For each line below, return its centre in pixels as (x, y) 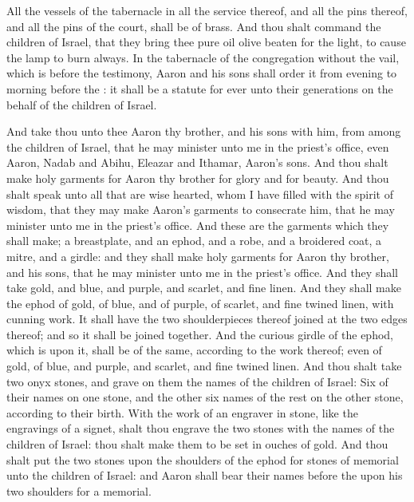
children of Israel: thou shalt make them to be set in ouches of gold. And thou (197, 444)
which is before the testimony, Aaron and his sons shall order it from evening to (202, 73)
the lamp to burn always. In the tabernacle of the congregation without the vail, (203, 57)
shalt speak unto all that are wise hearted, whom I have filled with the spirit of (200, 194)
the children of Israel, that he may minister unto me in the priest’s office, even (198, 146)
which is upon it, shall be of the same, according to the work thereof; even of (194, 350)
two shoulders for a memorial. (79, 490)
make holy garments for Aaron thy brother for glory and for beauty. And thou (198, 178)
